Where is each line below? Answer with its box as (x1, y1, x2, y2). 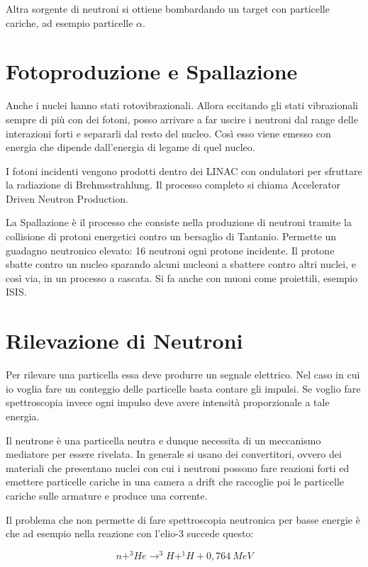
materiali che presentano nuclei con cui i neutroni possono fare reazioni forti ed (6, 460, 350, 475)
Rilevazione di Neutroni (6, 326, 243, 355)
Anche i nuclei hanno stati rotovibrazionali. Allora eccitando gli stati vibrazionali (6, 98, 358, 113)
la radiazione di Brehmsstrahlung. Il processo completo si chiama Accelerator (6, 177, 341, 192)
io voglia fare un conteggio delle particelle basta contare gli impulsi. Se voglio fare (6, 381, 361, 395)
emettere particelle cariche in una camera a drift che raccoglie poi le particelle (6, 474, 344, 489)
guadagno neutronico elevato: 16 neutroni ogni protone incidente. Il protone (6, 242, 335, 257)
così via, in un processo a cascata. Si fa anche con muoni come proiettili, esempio (6, 270, 358, 285)
